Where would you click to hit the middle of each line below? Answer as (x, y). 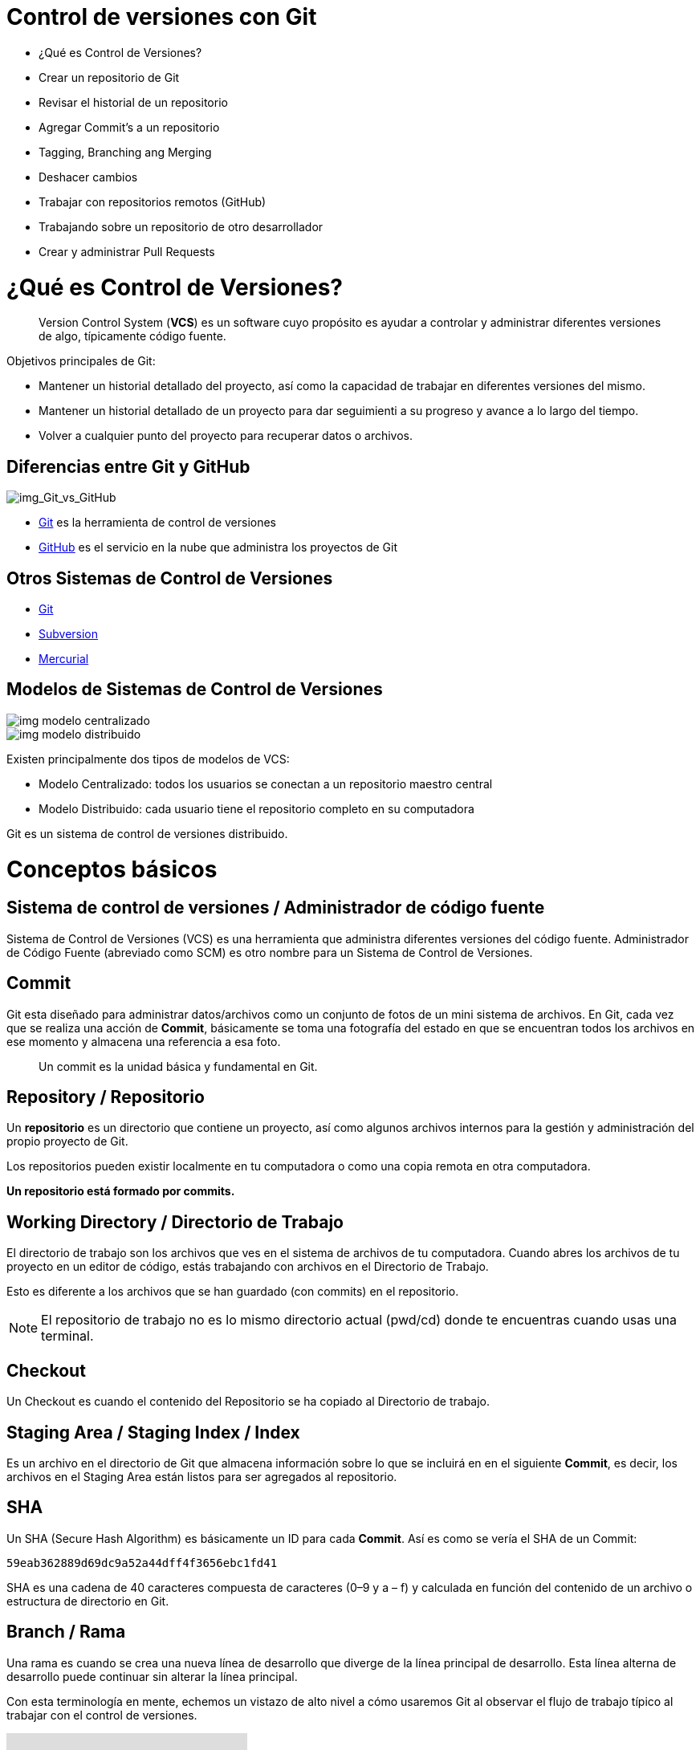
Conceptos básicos (112, 869)
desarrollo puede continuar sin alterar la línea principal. (152, 1676)
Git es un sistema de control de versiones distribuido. (147, 833)
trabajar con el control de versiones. (102, 1715)
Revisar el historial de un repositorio (133, 102)
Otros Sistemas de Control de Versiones (170, 578)
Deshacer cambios (88, 177)
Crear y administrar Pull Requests (127, 251)
